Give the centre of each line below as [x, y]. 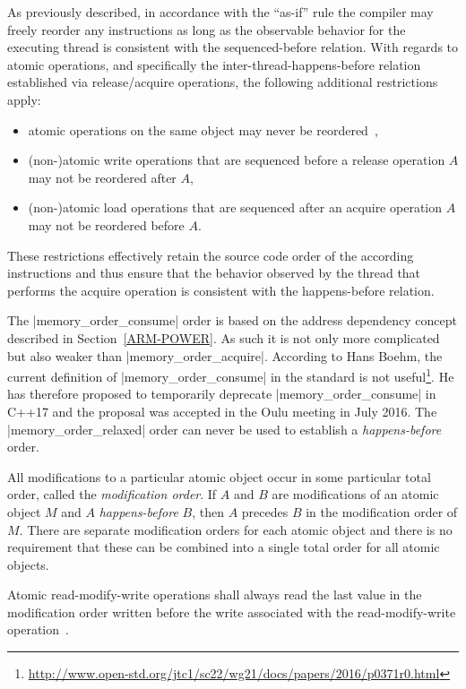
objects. [28, 564]
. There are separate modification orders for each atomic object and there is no [236, 529]
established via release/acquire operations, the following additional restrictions [223, 82]
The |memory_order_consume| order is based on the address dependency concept [232, 320]
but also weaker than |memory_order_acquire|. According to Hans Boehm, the [225, 355]
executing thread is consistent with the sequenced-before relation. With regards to [233, 47]
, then [208, 511]
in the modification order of [382, 511]
